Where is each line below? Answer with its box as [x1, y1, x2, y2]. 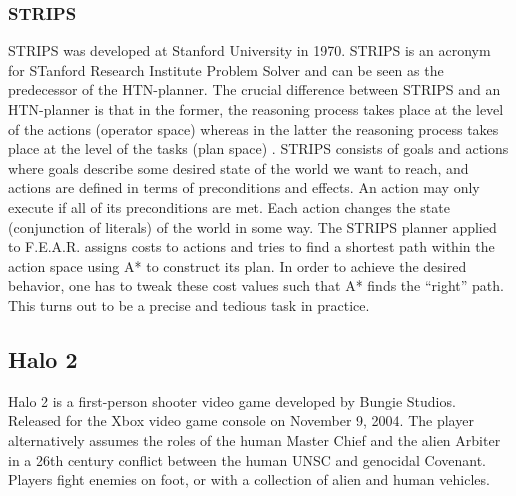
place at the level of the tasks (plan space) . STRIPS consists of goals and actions [8, 138, 509, 159]
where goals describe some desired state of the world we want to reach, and [8, 157, 469, 178]
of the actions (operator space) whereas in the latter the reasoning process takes [8, 118, 499, 139]
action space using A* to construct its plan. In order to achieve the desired [8, 255, 467, 276]
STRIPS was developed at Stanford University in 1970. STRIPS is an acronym [8, 40, 491, 61]
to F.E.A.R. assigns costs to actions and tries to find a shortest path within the [8, 236, 495, 257]
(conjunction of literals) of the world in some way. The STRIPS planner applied [8, 216, 497, 237]
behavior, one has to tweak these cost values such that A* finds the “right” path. [8, 275, 504, 296]
